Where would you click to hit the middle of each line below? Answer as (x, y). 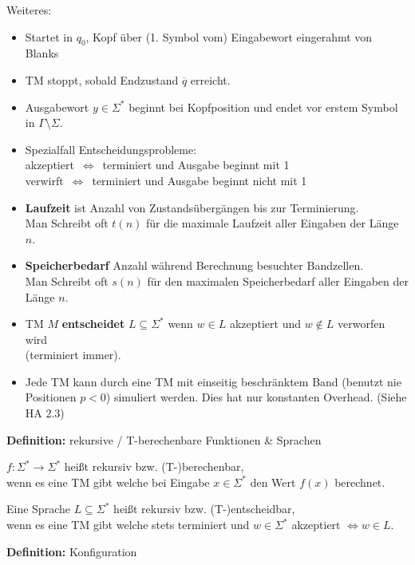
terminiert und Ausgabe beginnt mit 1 (196, 165)
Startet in (49, 36)
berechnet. (360, 482)
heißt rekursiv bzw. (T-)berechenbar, (154, 466)
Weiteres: (29, 10)
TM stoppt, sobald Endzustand (102, 79)
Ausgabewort (57, 107)
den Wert (273, 482)
